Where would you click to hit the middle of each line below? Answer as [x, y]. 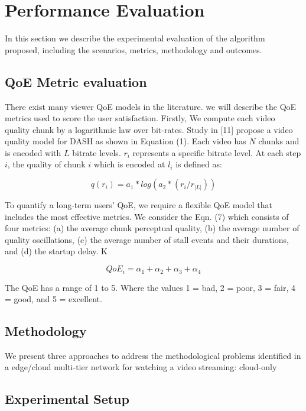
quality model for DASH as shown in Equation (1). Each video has [126, 141]
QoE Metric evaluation [76, 81]
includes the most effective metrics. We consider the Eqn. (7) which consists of [147, 216]
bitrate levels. [97, 152]
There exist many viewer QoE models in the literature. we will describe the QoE [151, 106]
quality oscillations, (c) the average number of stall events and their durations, [147, 239]
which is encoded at [129, 164]
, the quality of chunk [46, 164]
